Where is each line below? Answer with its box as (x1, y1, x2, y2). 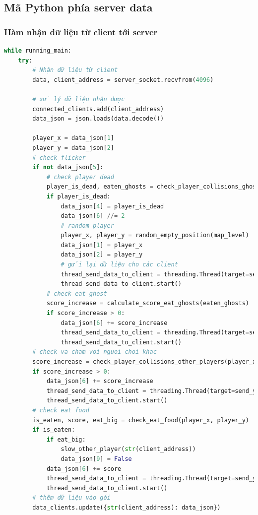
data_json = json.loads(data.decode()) (32, 115, 164, 123)
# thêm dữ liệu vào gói (32, 494, 111, 502)
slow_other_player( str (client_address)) (61, 446, 196, 453)
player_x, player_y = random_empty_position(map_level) (61, 232, 249, 239)
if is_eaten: (32, 426, 75, 434)
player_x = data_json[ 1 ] (32, 134, 114, 142)
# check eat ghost (46, 290, 107, 297)
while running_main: (4, 47, 72, 54)
